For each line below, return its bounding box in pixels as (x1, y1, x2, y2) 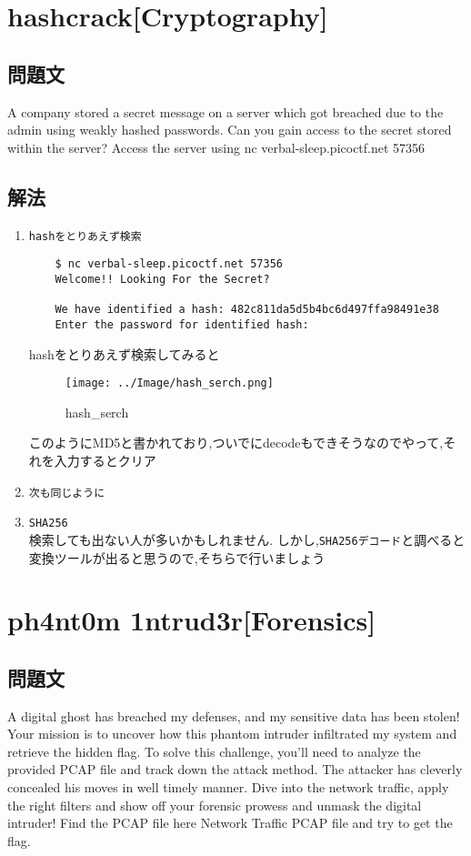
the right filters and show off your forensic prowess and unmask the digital (7, 795, 422, 814)
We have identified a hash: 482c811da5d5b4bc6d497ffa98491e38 (55, 303, 439, 317)
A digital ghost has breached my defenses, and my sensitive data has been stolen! (7, 706, 460, 725)
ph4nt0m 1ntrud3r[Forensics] (7, 601, 376, 639)
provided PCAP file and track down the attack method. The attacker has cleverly (7, 760, 463, 779)
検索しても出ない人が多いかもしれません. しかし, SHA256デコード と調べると (28, 529, 466, 549)
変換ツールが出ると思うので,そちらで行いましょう (28, 548, 326, 567)
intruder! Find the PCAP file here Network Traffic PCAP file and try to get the (7, 813, 453, 832)
